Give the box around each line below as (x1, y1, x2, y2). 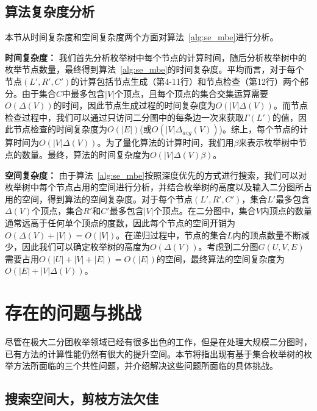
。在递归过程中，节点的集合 (116, 228, 227, 241)
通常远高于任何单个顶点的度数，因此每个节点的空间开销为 (5, 216, 235, 229)
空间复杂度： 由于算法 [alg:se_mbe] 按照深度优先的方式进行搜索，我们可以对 (5, 168, 307, 181)
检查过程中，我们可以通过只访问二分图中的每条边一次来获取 (5, 110, 244, 123)
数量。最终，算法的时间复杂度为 (21, 148, 150, 160)
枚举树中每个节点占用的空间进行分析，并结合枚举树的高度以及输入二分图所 (5, 180, 304, 193)
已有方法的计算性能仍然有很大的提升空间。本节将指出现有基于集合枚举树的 (5, 347, 304, 360)
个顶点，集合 (32, 204, 84, 217)
